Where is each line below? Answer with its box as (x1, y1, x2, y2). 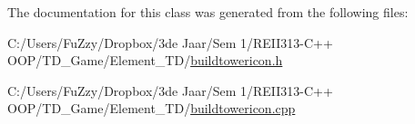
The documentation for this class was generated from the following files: (7, 3, 409, 21)
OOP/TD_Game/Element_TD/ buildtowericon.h (7, 51, 283, 70)
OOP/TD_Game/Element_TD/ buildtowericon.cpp (7, 99, 296, 118)
